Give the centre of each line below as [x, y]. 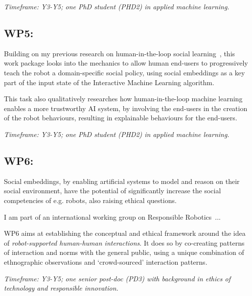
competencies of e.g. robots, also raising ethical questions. [90, 200]
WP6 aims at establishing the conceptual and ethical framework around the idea [125, 233]
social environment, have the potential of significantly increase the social [113, 191]
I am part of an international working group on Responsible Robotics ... [112, 216]
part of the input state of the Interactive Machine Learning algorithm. [109, 82]
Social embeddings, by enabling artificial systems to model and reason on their [122, 181]
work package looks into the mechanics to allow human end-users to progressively [126, 63]
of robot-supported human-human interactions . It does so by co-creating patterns [124, 242]
